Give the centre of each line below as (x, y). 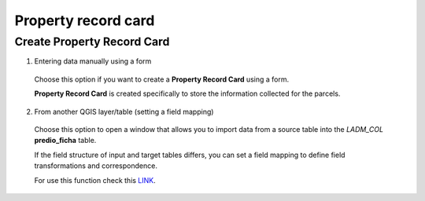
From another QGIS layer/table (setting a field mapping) (124, 111)
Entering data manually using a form (93, 61)
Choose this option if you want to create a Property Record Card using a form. (162, 79)
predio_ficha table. (65, 141)
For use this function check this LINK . (95, 180)
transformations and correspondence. (96, 166)
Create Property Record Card (92, 42)
